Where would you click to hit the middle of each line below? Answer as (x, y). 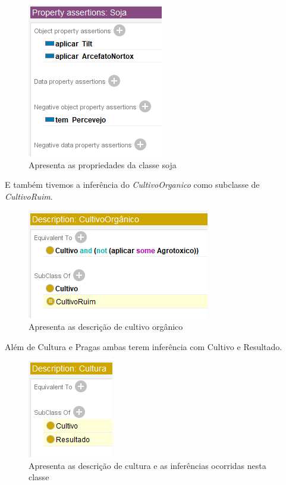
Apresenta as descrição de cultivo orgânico (106, 326)
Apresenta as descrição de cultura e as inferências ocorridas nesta (147, 465)
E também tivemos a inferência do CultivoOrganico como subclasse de (132, 185)
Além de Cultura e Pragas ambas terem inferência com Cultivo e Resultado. (144, 346)
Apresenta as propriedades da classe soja (103, 164)
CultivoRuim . (29, 196)
